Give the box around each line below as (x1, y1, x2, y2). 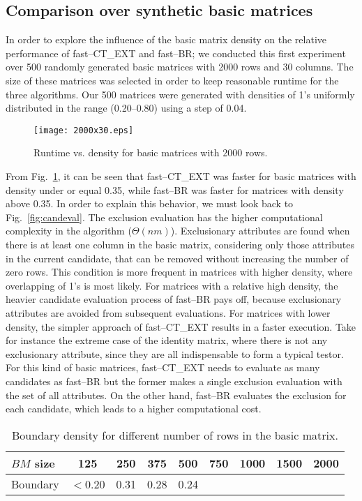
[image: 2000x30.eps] (33, 125, 134, 135)
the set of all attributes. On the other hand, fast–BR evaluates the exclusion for (6, 387, 347, 402)
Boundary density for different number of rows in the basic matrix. (12, 426, 338, 443)
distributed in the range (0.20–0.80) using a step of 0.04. (6, 100, 247, 115)
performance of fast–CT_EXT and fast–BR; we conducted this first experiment (6, 45, 346, 60)
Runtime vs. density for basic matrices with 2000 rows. (33, 145, 268, 160)
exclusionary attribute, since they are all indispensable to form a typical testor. (6, 346, 344, 361)
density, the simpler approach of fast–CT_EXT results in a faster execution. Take (6, 319, 356, 334)
